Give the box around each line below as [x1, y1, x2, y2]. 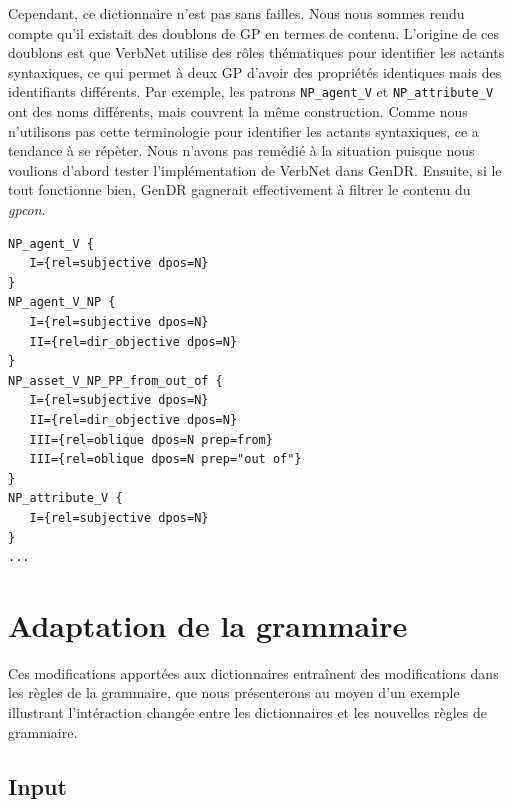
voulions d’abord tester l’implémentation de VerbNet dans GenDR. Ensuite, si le [8, 159, 502, 180]
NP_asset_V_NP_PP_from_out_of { [8, 373, 223, 388]
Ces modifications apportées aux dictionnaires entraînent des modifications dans [8, 662, 499, 683]
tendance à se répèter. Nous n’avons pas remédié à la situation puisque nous [8, 140, 475, 161]
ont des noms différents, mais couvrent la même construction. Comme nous [8, 101, 468, 122]
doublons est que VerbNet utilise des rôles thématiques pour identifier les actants [8, 42, 505, 63]
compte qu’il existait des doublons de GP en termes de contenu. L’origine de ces [8, 22, 499, 43]
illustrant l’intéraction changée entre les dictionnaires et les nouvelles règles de [8, 702, 487, 722]
